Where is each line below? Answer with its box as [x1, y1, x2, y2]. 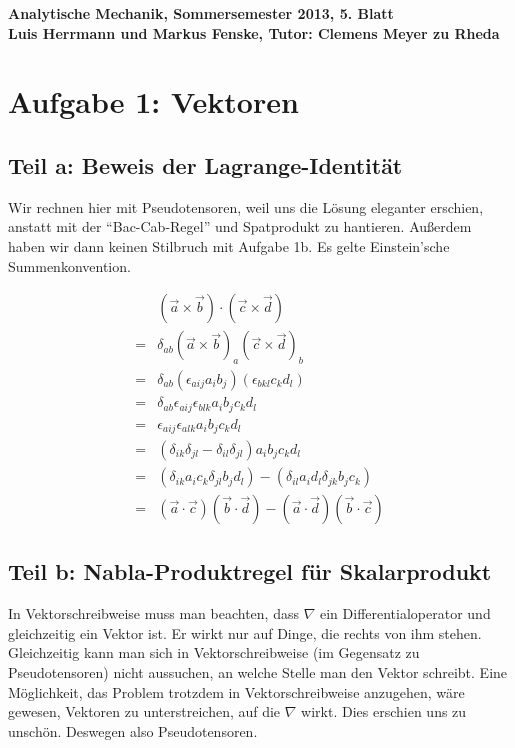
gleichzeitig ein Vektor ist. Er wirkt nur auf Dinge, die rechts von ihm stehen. [8, 622, 482, 643]
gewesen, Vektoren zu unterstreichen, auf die [8, 701, 281, 722]
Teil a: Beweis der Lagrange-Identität [8, 149, 403, 180]
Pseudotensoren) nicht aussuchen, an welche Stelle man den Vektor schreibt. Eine [8, 662, 508, 683]
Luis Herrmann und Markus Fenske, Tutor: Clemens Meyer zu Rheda [8, 22, 500, 43]
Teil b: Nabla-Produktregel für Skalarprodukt [8, 556, 492, 587]
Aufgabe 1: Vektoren [8, 81, 299, 122]
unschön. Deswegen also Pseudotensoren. [8, 720, 258, 741]
